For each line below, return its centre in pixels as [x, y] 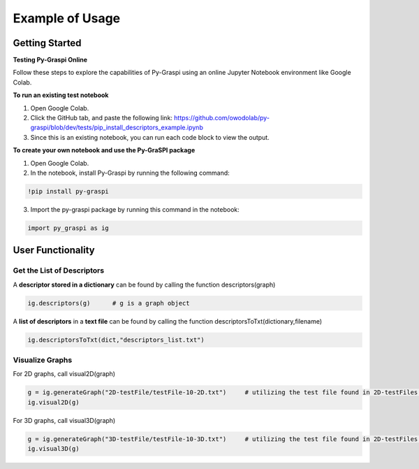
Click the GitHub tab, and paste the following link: [101, 118]
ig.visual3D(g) [53, 449]
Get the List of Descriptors [59, 270]
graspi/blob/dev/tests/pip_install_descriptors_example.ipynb [117, 128]
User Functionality [54, 251]
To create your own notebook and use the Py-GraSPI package [104, 150]
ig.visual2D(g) [53, 402]
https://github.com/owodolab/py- [222, 118]
